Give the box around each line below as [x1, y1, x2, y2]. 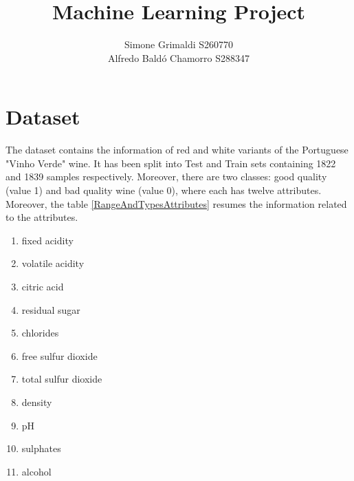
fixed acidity [21, 233, 74, 247]
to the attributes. [5, 210, 78, 224]
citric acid [21, 279, 64, 293]
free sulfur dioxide [21, 348, 98, 363]
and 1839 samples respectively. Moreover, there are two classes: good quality [5, 169, 327, 184]
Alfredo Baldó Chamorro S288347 [107, 50, 250, 65]
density [21, 394, 52, 409]
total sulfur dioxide [21, 372, 102, 386]
